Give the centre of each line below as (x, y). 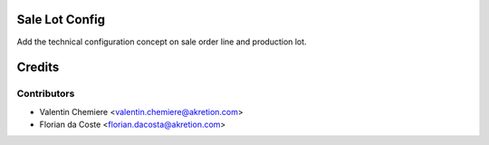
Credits (38, 68)
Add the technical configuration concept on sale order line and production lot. (162, 42)
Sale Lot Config (61, 19)
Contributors (46, 93)
